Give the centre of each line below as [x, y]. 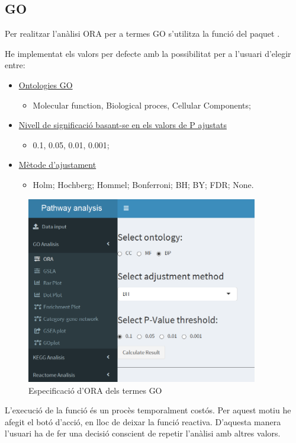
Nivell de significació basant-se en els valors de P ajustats [123, 125]
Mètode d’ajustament [57, 165]
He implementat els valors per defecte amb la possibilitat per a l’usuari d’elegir [148, 53]
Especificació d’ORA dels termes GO [95, 390]
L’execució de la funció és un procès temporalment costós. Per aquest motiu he [148, 410]
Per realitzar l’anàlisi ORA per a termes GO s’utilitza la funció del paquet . [142, 34]
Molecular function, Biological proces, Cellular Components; [142, 105]
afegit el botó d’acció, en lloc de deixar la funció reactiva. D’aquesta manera [143, 421]
